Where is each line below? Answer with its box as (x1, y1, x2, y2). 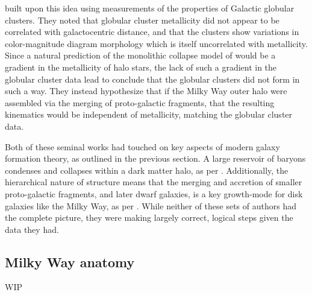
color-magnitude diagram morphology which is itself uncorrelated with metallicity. (5, 37, 308, 49)
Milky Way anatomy (5, 252, 135, 271)
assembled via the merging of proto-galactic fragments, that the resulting (5, 96, 275, 109)
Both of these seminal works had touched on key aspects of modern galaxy (5, 140, 280, 153)
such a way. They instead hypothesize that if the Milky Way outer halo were (5, 84, 287, 97)
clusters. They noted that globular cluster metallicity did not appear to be (5, 13, 279, 26)
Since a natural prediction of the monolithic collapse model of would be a (5, 49, 276, 62)
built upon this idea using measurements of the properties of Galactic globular (5, 2, 295, 14)
